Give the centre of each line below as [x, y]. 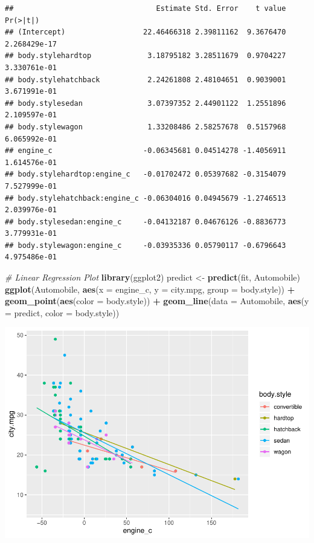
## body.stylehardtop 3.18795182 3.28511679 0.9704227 [146, 56]
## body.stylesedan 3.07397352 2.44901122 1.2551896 [146, 103]
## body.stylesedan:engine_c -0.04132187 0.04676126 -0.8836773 [146, 222]
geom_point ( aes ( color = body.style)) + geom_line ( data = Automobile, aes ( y [157, 301]
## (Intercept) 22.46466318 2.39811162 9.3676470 [146, 32]
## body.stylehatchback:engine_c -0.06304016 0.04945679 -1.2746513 [146, 198]
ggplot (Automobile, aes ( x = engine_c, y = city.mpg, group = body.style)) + [150, 289]
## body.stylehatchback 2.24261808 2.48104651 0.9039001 [146, 80]
